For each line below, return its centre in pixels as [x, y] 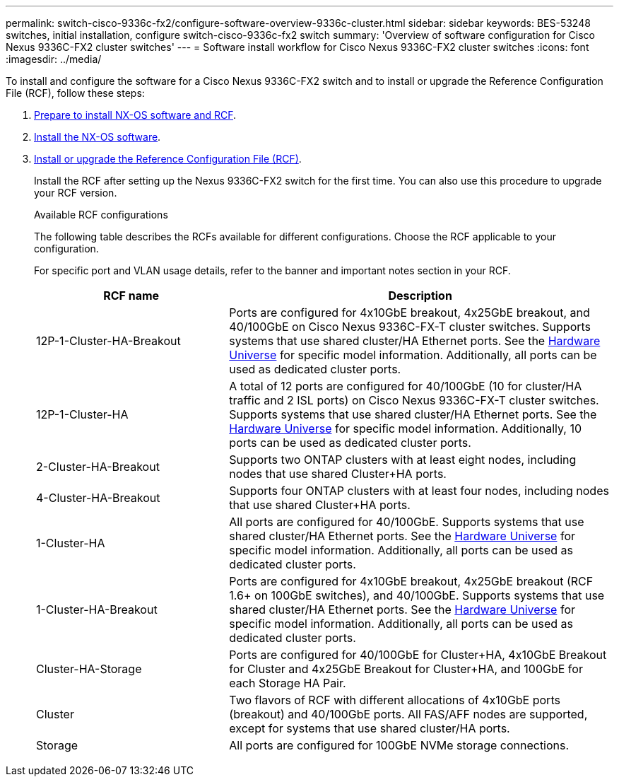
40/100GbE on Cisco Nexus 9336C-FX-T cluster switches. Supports [410, 327]
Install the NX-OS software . [98, 137]
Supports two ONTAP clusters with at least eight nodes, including [403, 460]
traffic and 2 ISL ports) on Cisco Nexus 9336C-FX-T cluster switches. [414, 400]
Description [420, 296]
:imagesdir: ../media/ [54, 59]
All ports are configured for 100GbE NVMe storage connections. [399, 745]
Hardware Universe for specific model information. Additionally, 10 [406, 428]
